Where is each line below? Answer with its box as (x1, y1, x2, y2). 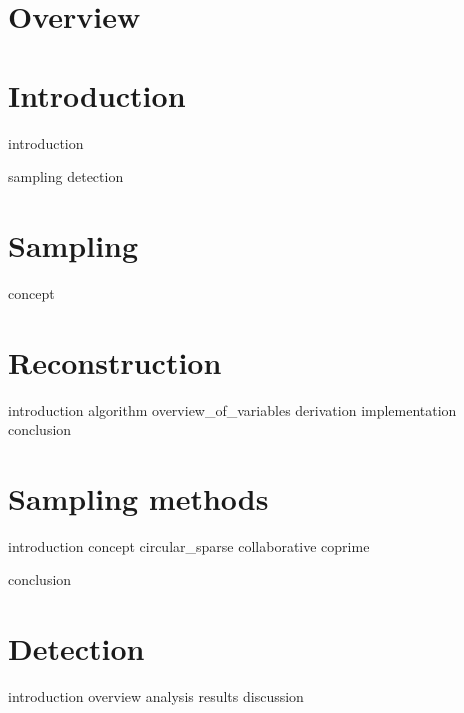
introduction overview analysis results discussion (8, 686, 304, 707)
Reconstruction (8, 341, 222, 382)
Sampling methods (8, 477, 269, 518)
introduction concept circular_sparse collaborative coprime (8, 535, 370, 556)
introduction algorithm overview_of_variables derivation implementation (8, 399, 457, 420)
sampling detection (8, 166, 124, 187)
